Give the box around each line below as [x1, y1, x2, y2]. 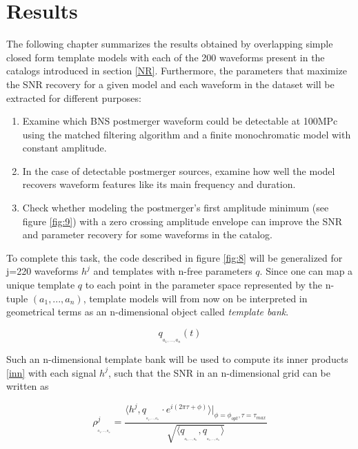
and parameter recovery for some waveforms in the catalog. [22, 227, 272, 242]
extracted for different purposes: [6, 90, 141, 105]
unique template [6, 278, 75, 292]
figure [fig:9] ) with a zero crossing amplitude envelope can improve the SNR [22, 213, 343, 228]
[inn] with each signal [6, 365, 97, 379]
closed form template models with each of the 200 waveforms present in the [6, 50, 325, 64]
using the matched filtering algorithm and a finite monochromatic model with [22, 127, 351, 141]
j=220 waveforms [6, 264, 79, 278]
